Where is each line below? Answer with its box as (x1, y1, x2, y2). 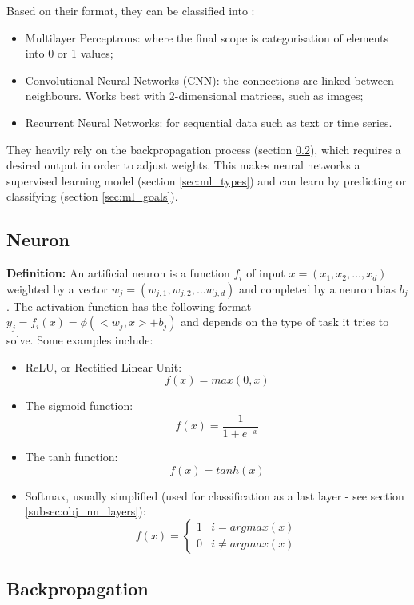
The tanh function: (25, 448, 118, 464)
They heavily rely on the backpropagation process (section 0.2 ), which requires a (6, 141, 401, 157)
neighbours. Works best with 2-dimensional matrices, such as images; (25, 87, 364, 104)
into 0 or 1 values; (25, 45, 113, 62)
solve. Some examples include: (6, 332, 153, 348)
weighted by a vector (6, 280, 108, 297)
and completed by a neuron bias (238, 280, 396, 297)
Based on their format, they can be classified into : (6, 2, 255, 18)
